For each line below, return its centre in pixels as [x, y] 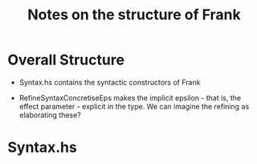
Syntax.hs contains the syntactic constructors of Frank [110, 82]
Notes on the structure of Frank [134, 15]
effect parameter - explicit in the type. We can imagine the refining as [134, 106]
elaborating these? [50, 115]
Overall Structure [66, 60]
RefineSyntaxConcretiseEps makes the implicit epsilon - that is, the [130, 97]
